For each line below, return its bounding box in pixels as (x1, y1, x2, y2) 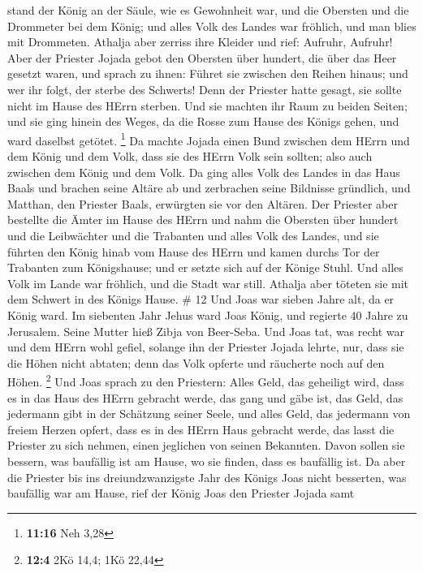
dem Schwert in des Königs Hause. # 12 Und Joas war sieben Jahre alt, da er (7, 291, 395, 308)
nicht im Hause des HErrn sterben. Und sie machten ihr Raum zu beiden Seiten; (7, 97, 408, 114)
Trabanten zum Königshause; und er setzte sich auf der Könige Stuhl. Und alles (7, 259, 404, 276)
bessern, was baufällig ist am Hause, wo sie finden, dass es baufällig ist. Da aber (7, 452, 406, 469)
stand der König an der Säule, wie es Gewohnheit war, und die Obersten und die (7, 2, 409, 18)
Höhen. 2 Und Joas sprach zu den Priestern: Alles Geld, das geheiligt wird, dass (7, 371, 404, 390)
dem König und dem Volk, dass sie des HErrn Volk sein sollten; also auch (7, 148, 373, 164)
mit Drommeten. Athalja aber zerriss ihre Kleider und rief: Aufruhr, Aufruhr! (7, 33, 393, 50)
